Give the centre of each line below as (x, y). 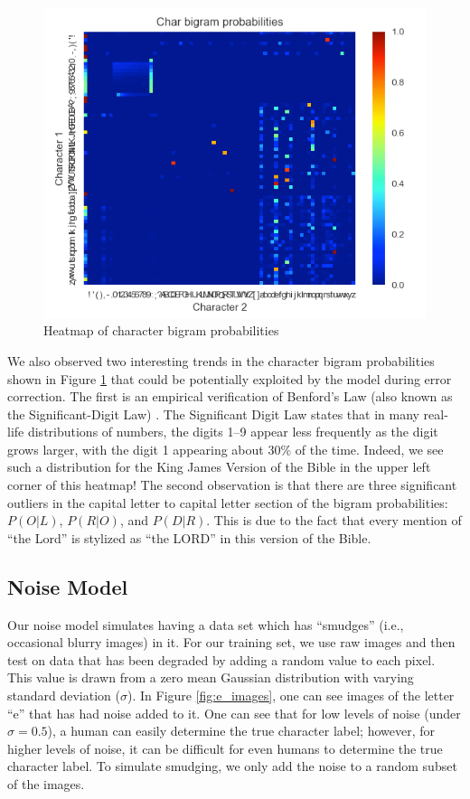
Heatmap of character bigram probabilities (161, 330)
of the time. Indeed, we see (369, 449)
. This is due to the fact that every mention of (334, 520)
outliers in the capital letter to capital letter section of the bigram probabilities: (228, 502)
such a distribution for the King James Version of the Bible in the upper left (219, 467)
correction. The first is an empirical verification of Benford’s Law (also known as (230, 396)
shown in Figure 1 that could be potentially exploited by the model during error (230, 378)
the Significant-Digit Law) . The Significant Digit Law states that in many (213, 414)
